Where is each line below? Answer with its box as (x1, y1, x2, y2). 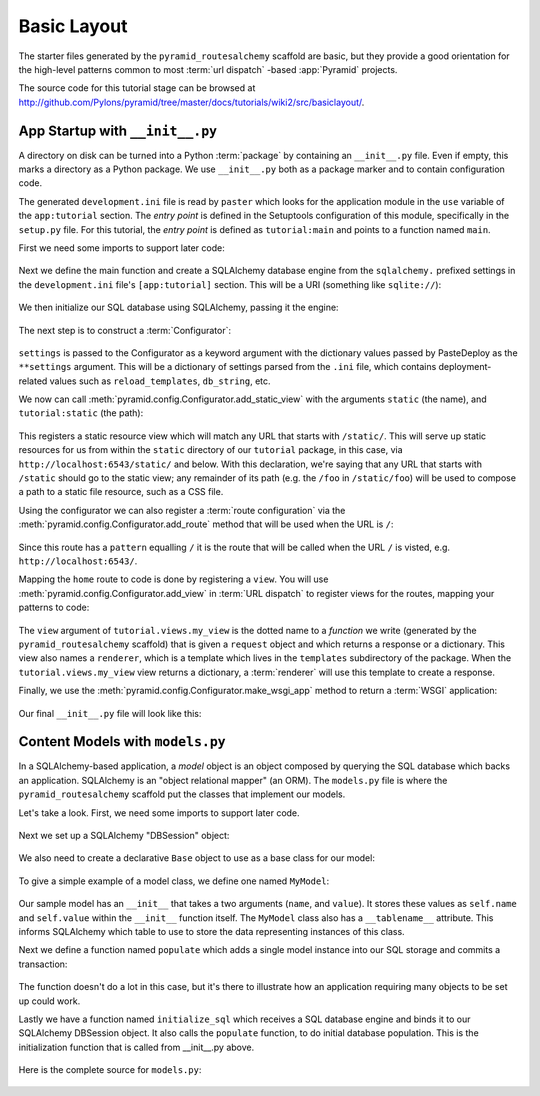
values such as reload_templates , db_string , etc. (49, 375, 271, 387)
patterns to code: (18, 601, 90, 614)
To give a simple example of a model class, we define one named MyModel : (18, 875, 330, 887)
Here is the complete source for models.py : (18, 1064, 202, 1076)
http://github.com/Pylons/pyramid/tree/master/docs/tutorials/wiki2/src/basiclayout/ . (18, 96, 365, 108)
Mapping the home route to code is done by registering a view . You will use (18, 573, 329, 585)
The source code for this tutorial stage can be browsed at (18, 82, 256, 94)
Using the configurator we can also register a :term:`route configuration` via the (18, 504, 346, 516)
